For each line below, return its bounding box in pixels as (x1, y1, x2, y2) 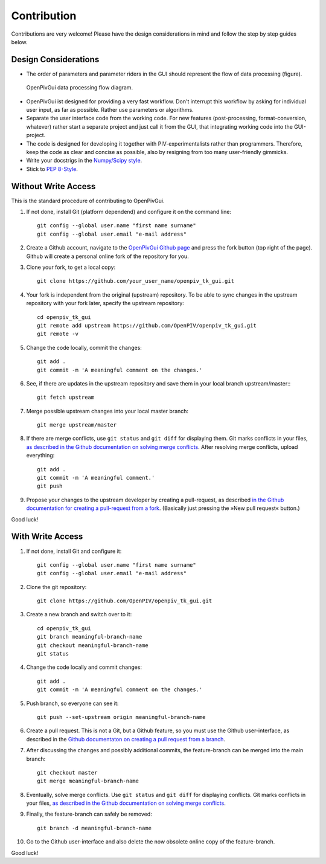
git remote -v (37, 330, 78, 338)
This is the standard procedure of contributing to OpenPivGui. (11, 197, 165, 204)
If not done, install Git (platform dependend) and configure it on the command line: (26, 208, 232, 216)
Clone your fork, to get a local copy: (26, 263, 116, 271)
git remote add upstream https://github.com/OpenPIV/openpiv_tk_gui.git (37, 322, 257, 329)
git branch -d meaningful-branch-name (37, 825, 152, 831)
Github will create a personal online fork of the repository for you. (26, 253, 190, 260)
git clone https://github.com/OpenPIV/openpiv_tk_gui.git (37, 598, 213, 604)
